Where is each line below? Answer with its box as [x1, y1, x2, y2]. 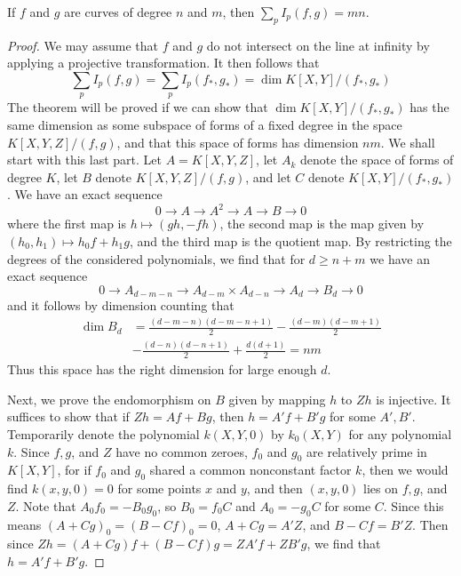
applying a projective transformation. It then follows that [7, 53, 320, 72]
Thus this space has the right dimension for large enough [7, 360, 317, 379]
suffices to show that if [7, 407, 130, 426]
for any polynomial [348, 424, 452, 443]
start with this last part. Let [7, 150, 162, 169]
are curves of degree [64, 3, 172, 20]
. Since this [383, 496, 444, 515]
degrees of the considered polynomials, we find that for [7, 249, 306, 268]
